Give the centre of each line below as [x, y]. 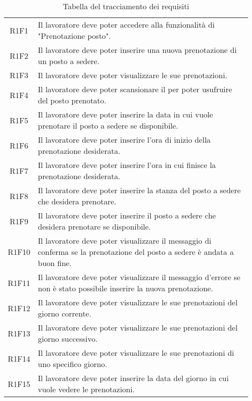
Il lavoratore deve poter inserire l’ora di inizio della [124, 140]
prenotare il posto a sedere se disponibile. [108, 125]
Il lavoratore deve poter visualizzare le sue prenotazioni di [136, 353]
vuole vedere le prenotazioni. [86, 389]
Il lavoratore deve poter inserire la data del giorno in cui [133, 378]
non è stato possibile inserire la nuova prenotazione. [126, 288]
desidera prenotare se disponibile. [94, 226]
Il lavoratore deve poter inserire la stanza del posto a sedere [139, 190]
